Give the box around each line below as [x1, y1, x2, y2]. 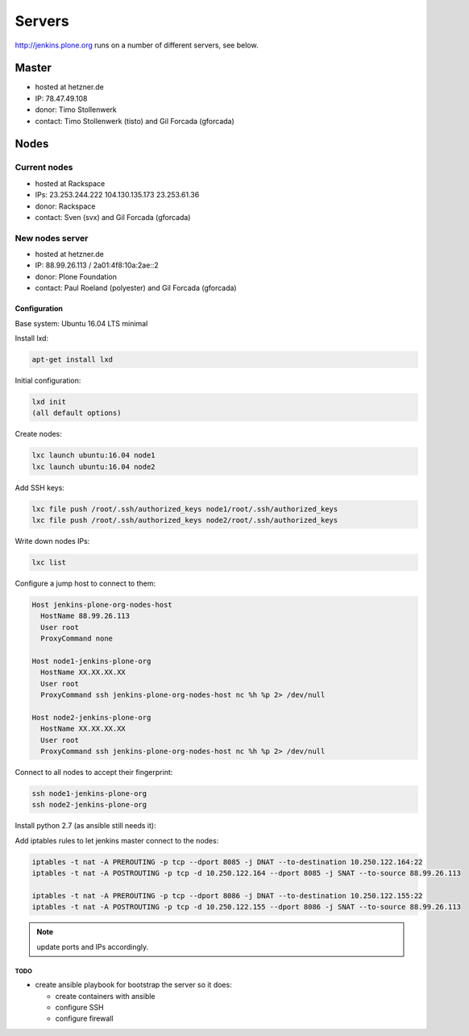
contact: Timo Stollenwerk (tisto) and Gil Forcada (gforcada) [35, 116, 235, 126]
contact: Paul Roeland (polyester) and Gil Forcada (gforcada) [35, 283, 237, 293]
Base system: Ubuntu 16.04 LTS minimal [15, 318, 148, 328]
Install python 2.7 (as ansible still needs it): [15, 821, 156, 831]
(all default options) [31, 408, 122, 418]
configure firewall [55, 1013, 114, 1023]
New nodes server [15, 232, 89, 243]
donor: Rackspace [35, 201, 96, 211]
